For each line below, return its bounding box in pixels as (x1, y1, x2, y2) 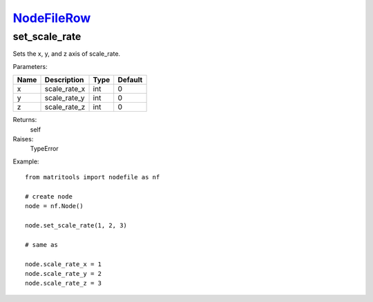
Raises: (12, 134, 34, 143)
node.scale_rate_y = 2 (25, 270, 102, 278)
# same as (25, 241, 58, 248)
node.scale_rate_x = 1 (25, 260, 102, 268)
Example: (12, 157, 39, 165)
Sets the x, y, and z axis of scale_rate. (12, 50, 121, 58)
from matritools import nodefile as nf (25, 173, 160, 181)
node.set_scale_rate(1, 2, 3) (25, 221, 128, 230)
